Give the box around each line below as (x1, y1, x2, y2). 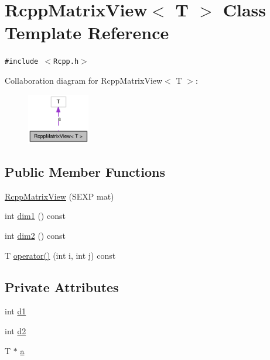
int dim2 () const (5, 229, 66, 241)
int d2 (5, 324, 26, 337)
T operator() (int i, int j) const (5, 249, 116, 261)
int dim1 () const (5, 210, 66, 222)
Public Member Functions (5, 163, 165, 180)
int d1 (5, 305, 26, 317)
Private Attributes (5, 277, 119, 296)
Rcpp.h (53, 57, 79, 66)
